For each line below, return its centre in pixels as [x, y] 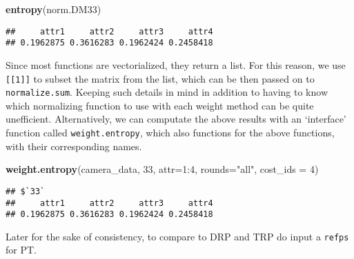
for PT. [21, 250]
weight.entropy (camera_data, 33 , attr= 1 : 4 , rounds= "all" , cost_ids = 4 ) [162, 169]
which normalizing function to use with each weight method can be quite [160, 105]
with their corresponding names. [74, 146]
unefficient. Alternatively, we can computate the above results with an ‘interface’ [176, 119]
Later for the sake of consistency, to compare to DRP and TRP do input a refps [177, 236]
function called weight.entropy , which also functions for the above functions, [170, 132]
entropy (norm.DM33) [53, 9]
